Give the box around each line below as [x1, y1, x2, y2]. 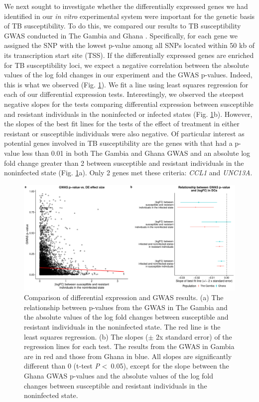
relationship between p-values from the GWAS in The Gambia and [24, 302, 228, 312]
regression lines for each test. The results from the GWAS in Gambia [24, 341, 235, 352]
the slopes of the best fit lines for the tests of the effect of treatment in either [4, 118, 240, 129]
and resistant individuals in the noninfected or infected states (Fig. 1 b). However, [4, 108, 253, 119]
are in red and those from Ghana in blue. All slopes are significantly [24, 351, 232, 361]
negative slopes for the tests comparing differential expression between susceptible [4, 98, 254, 109]
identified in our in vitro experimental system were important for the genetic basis [4, 10, 255, 21]
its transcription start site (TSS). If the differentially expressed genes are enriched [4, 49, 254, 60]
